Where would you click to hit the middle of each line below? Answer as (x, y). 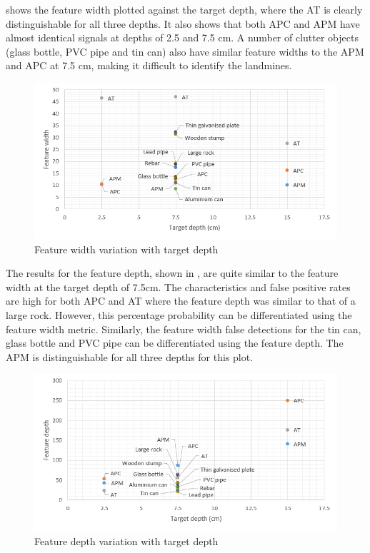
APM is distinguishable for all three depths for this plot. (130, 356)
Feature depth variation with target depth (126, 541)
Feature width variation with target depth (126, 249)
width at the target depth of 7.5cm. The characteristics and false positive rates (178, 286)
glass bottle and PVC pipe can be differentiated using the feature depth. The (175, 343)
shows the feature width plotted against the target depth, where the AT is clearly (184, 9)
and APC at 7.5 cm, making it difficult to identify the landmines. (149, 65)
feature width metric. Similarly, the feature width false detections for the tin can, (184, 329)
